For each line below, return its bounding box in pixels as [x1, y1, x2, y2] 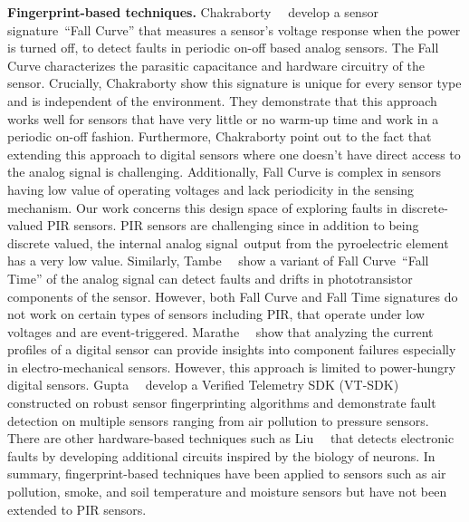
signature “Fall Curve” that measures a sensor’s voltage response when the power [7, 20, 461, 39]
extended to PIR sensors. [7, 499, 147, 518]
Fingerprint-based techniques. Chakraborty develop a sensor [7, 3, 378, 21]
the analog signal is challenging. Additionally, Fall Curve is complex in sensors [7, 162, 442, 181]
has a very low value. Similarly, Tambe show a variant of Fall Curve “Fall [7, 251, 429, 270]
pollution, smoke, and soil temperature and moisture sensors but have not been [7, 482, 447, 501]
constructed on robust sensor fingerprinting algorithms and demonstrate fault [7, 393, 436, 412]
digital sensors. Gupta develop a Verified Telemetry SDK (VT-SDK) [7, 375, 399, 394]
